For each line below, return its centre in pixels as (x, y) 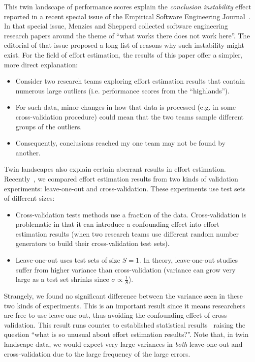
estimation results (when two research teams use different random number (127, 233)
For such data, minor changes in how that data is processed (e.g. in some (126, 107)
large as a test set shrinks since (62, 279)
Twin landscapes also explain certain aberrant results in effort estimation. (115, 169)
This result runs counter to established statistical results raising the (142, 324)
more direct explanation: (41, 64)
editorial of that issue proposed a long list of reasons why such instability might (124, 45)
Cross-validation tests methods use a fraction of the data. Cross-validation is (131, 214)
